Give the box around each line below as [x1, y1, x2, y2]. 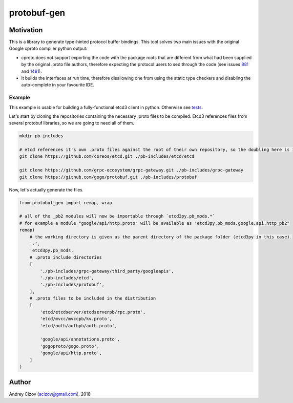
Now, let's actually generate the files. [9, 187, 84, 192]
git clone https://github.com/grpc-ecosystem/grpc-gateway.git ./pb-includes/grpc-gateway [19, 168, 244, 173]
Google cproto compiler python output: [9, 45, 88, 51]
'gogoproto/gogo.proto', [40, 343, 100, 349]
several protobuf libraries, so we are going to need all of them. [9, 120, 134, 126]
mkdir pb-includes [19, 133, 63, 139]
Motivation [9, 26, 43, 34]
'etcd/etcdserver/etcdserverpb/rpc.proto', [40, 309, 146, 315]
